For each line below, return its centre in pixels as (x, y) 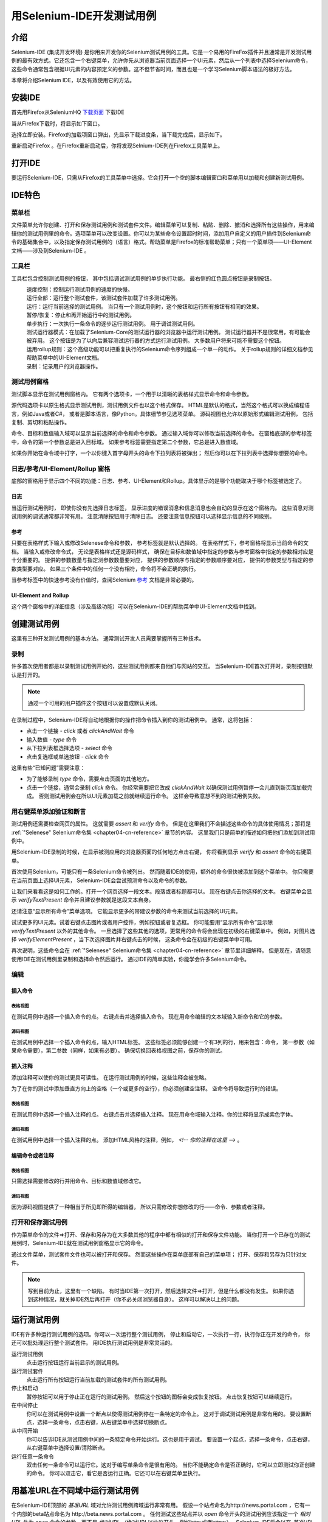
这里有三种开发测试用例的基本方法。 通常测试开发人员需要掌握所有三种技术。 (108, 639)
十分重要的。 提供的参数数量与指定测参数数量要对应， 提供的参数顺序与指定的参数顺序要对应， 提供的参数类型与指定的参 (162, 560)
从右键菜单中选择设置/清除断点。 (67, 1448)
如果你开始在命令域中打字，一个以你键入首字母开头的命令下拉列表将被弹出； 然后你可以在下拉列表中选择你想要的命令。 (161, 453)
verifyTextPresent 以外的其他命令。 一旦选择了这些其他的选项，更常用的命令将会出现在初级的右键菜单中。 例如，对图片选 (163, 931)
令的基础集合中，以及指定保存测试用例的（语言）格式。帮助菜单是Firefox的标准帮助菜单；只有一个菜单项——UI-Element (162, 242)
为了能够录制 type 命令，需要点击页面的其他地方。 (90, 779)
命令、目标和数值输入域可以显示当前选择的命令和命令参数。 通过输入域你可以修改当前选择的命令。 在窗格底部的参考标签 (162, 433)
